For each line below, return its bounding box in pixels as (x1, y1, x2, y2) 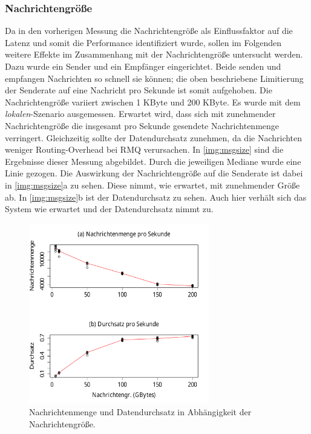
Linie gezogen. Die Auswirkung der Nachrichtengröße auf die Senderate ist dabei (5, 167, 303, 179)
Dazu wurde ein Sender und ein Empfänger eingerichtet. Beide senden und (5, 60, 281, 72)
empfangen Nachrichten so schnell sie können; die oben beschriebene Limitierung (5, 72, 304, 84)
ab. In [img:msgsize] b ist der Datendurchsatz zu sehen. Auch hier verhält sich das (5, 190, 307, 203)
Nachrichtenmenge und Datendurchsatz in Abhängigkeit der (29, 406, 252, 418)
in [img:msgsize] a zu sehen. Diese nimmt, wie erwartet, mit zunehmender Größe (5, 178, 300, 191)
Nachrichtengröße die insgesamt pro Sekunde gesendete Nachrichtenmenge (5, 119, 280, 132)
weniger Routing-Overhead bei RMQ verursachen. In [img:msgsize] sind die (5, 143, 284, 156)
